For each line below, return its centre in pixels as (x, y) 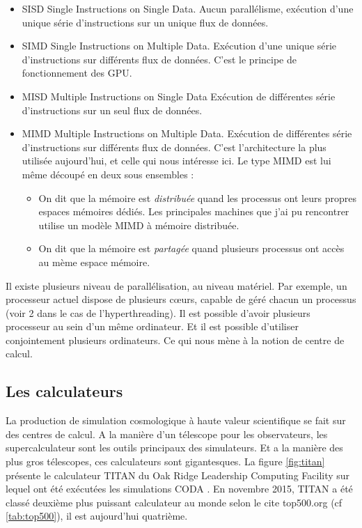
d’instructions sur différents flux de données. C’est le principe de (159, 59)
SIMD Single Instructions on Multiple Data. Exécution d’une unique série (179, 46)
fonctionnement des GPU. (77, 73)
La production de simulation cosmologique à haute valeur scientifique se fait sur (176, 420)
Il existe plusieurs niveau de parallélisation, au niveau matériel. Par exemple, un (176, 285)
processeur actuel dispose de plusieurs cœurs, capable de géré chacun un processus (181, 299)
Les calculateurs (64, 391)
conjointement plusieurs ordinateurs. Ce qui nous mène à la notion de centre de (175, 340)
